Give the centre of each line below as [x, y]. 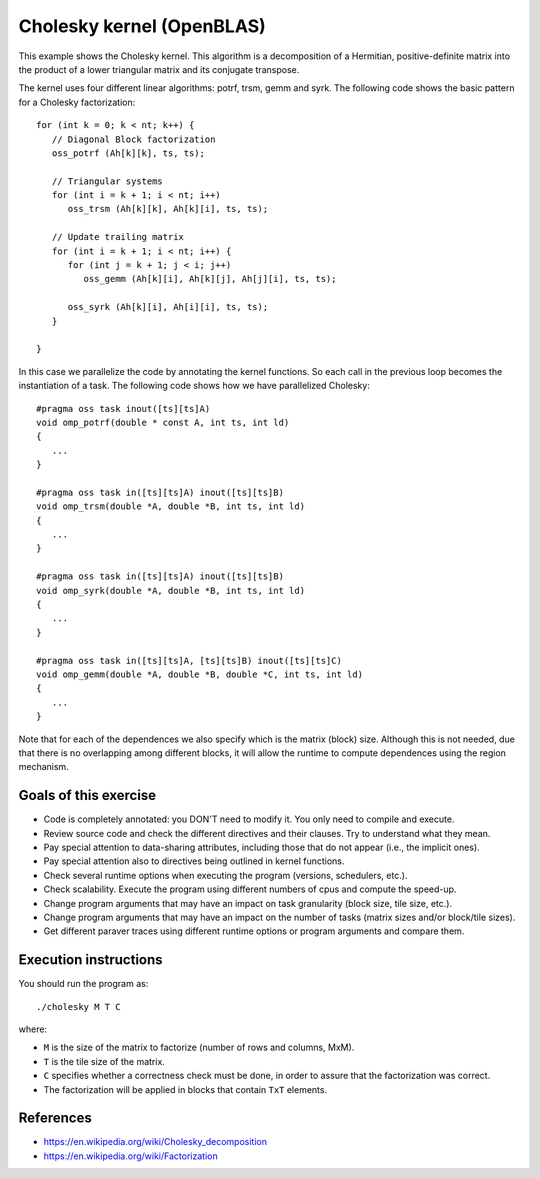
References [55, 1118]
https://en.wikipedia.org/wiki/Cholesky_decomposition [155, 1142]
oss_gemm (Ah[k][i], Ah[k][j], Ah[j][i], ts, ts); [210, 279]
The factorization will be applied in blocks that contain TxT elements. [185, 1089]
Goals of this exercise [87, 795]
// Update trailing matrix [118, 237]
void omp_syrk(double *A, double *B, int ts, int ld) [170, 590]
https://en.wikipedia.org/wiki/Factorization [131, 1156]
